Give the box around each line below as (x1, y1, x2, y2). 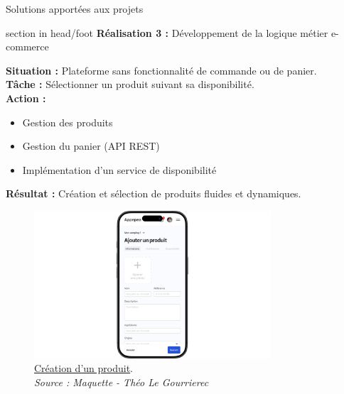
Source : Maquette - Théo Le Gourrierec (34, 374, 209, 389)
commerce (6, 39, 49, 54)
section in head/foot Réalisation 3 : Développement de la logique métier (6, 25, 328, 40)
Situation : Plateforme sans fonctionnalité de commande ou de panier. (6, 62, 317, 77)
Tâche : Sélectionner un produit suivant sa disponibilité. (6, 77, 254, 92)
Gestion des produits (22, 114, 113, 129)
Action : (6, 90, 46, 105)
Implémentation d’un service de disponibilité (22, 162, 217, 177)
